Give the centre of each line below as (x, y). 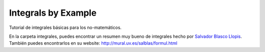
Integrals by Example (53, 13)
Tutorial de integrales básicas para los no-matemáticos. (65, 27)
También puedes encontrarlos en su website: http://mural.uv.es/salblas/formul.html (93, 43)
